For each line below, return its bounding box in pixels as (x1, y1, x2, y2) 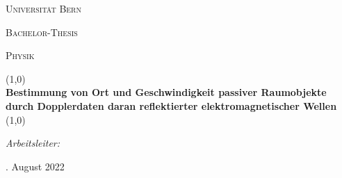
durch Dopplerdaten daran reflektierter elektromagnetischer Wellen (6, 98, 337, 113)
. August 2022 (6, 159, 65, 173)
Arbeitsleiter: (6, 136, 60, 150)
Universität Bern (6, 1, 81, 15)
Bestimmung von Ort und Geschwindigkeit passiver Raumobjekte (6, 85, 327, 99)
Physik (6, 48, 35, 63)
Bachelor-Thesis (6, 24, 78, 39)
